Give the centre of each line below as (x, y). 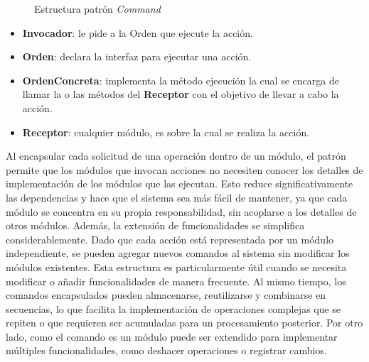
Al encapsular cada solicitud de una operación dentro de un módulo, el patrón (176, 156)
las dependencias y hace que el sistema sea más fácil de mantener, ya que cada (177, 197)
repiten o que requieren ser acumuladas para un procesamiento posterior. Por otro (184, 323)
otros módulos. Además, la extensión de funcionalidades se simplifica (155, 225)
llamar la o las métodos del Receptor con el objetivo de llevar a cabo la (181, 94)
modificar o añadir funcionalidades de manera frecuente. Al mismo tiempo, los (176, 281)
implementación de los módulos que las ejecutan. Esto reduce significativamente (180, 183)
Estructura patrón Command (97, 9)
